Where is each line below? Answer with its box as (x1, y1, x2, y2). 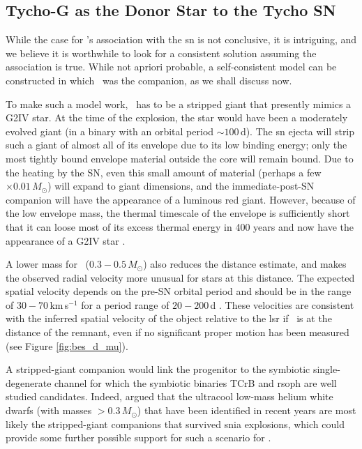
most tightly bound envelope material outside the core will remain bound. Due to (6, 151, 354, 165)
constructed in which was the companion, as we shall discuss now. (6, 73, 292, 87)
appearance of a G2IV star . (6, 233, 126, 248)
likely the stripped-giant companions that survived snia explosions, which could (6, 416, 345, 431)
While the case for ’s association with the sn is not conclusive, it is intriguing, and (6, 32, 357, 47)
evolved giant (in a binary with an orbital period (6, 123, 214, 138)
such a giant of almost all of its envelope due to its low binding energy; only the (6, 137, 347, 152)
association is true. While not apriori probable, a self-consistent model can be (6, 59, 337, 74)
